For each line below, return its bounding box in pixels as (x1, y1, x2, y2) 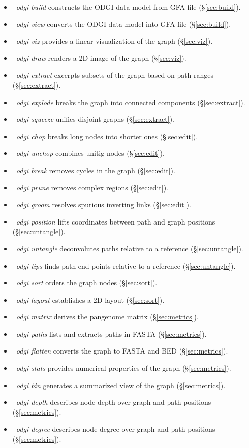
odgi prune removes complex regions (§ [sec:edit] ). (16, 182, 168, 193)
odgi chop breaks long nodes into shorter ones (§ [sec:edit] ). (16, 131, 198, 141)
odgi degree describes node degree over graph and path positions (16, 424, 215, 434)
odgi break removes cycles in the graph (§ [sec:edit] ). (16, 165, 175, 175)
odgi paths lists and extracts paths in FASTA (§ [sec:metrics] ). (16, 328, 207, 339)
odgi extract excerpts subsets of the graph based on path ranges (16, 70, 214, 80)
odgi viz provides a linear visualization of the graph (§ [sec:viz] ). (16, 36, 213, 46)
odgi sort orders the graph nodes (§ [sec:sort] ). (16, 277, 158, 288)
